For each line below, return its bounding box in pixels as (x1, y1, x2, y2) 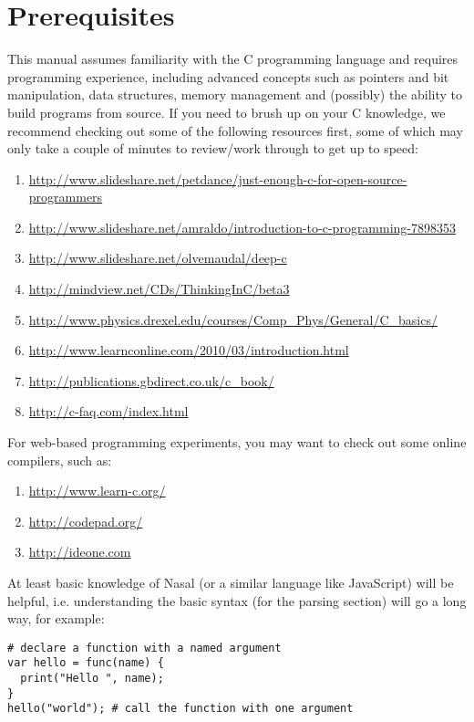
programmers (28, 187, 103, 206)
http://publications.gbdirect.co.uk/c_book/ (28, 371, 274, 390)
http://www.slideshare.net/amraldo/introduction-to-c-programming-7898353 (28, 217, 457, 236)
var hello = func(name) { (7, 656, 164, 670)
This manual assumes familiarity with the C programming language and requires (7, 49, 459, 68)
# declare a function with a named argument (7, 641, 282, 654)
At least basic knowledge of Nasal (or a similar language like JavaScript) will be (7, 573, 454, 591)
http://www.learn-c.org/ (28, 481, 166, 500)
